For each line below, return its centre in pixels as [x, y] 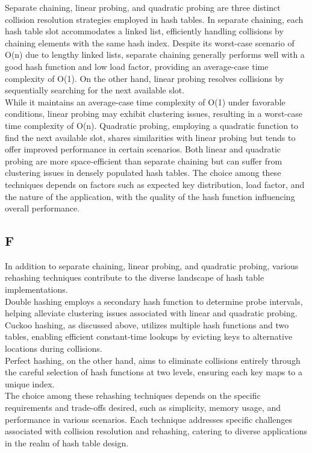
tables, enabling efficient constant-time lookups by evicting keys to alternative [149, 336]
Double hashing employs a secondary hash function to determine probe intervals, [154, 301]
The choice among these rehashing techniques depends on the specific [133, 395]
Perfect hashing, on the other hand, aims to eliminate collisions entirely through [153, 360]
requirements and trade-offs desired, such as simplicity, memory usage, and [143, 408]
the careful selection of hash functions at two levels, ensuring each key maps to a [154, 372]
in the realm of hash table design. [67, 442]
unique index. [30, 383]
